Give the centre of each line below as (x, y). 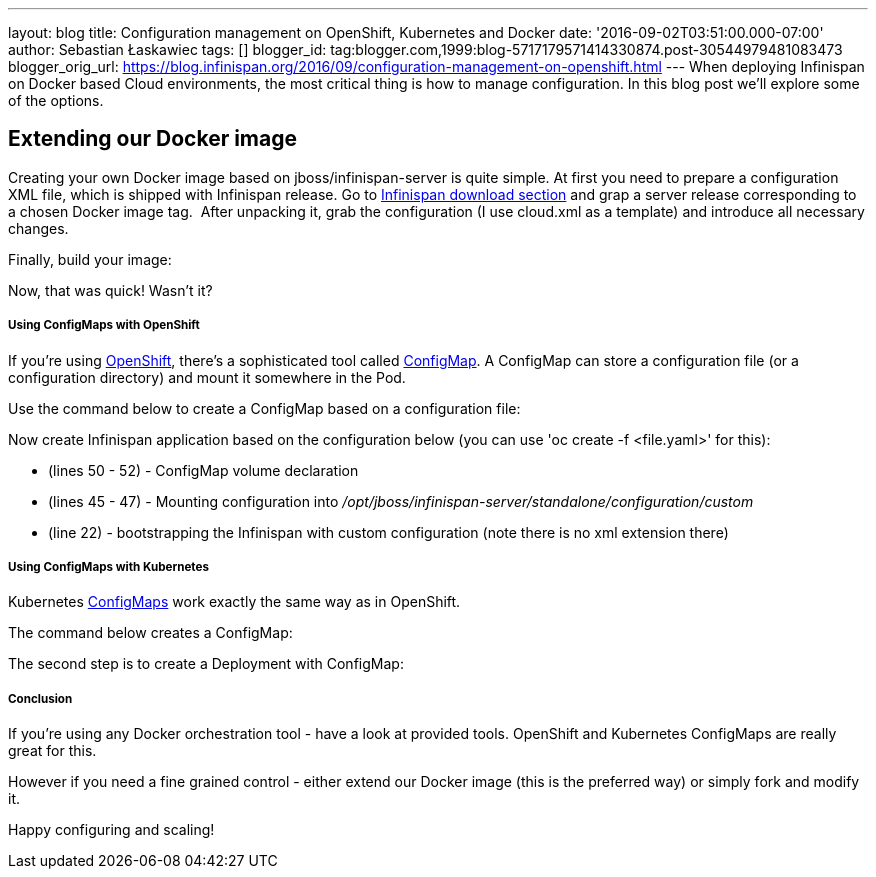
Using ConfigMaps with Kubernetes (108, 567)
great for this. (52, 751)
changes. (38, 228)
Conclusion (40, 698)
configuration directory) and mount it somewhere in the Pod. (207, 377)
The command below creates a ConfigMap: (150, 633)
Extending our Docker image (152, 139)
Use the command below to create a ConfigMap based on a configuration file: (264, 408)
